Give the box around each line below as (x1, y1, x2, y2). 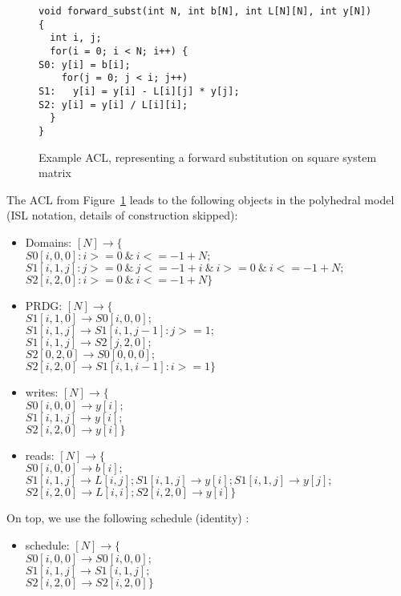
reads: (25, 446, 55, 463)
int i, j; (50, 32, 102, 44)
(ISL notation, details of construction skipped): (6, 207, 238, 223)
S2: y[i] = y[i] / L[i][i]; (38, 99, 188, 111)
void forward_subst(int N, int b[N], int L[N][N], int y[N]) (38, 6, 372, 17)
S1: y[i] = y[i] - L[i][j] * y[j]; (38, 85, 240, 97)
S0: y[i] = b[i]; (38, 58, 131, 70)
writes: (25, 384, 59, 401)
